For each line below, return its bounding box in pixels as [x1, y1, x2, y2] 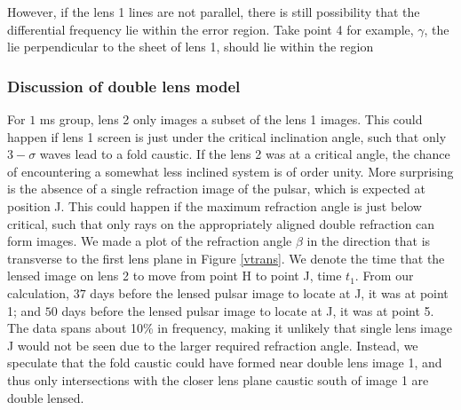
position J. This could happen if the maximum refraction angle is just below [7, 196, 422, 215]
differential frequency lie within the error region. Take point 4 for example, [7, 20, 414, 38]
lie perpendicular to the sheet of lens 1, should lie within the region [7, 37, 374, 56]
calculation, [7, 283, 70, 302]
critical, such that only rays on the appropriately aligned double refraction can [7, 214, 435, 233]
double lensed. [7, 388, 84, 406]
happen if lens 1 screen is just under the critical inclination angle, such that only [7, 127, 447, 146]
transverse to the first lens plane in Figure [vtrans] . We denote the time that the [7, 248, 445, 267]
